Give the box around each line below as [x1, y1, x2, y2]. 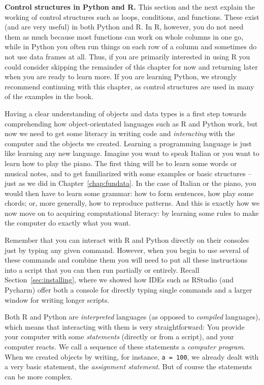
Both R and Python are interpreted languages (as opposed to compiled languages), [5, 311, 260, 322]
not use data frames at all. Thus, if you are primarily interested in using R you [5, 51, 250, 61]
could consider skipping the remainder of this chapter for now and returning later [5, 61, 258, 72]
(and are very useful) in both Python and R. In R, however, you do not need [5, 21, 244, 32]
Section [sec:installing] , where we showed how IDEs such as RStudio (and [5, 274, 234, 285]
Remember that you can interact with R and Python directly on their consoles [5, 235, 249, 245]
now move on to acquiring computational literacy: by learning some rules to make [5, 207, 259, 218]
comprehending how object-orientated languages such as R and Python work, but [5, 118, 258, 129]
